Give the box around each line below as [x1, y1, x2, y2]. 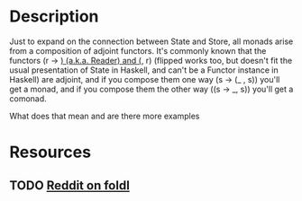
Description [9, 6, 99, 27]
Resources [9, 142, 92, 162]
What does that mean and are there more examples [9, 110, 200, 121]
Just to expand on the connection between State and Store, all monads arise [9, 36, 294, 47]
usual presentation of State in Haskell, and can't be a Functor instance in [9, 65, 279, 75]
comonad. [9, 92, 47, 104]
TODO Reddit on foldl [9, 178, 131, 193]
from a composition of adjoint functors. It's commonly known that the [9, 45, 267, 56]
